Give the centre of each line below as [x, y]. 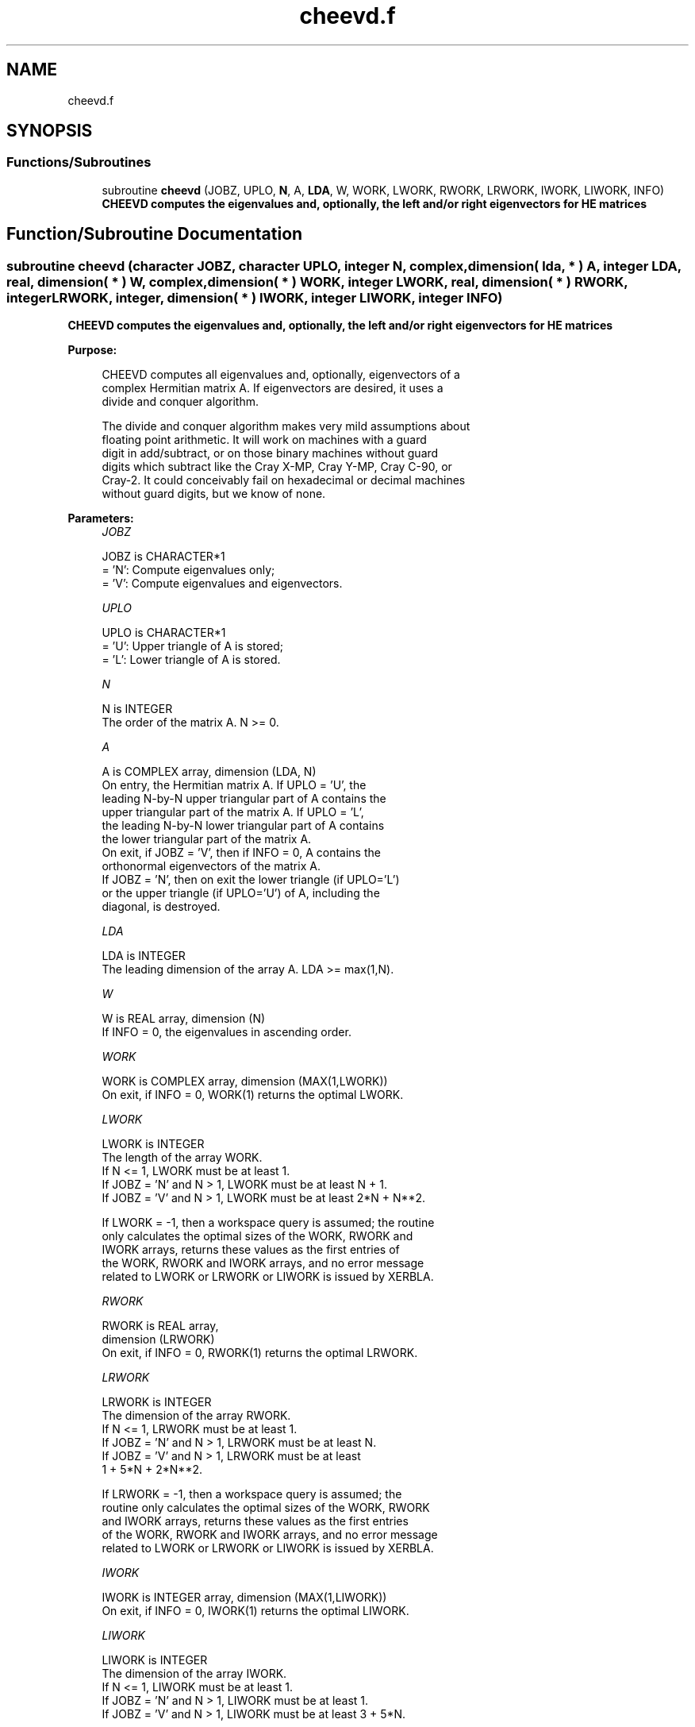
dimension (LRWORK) [158, 1340]
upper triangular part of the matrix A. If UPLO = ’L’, [233, 812]
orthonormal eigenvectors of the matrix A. [211, 866]
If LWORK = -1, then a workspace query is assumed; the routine [268, 1223]
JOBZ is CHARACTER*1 [163, 557]
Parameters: [101, 518]
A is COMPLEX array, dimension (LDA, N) [209, 772]
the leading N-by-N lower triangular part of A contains [243, 826]
